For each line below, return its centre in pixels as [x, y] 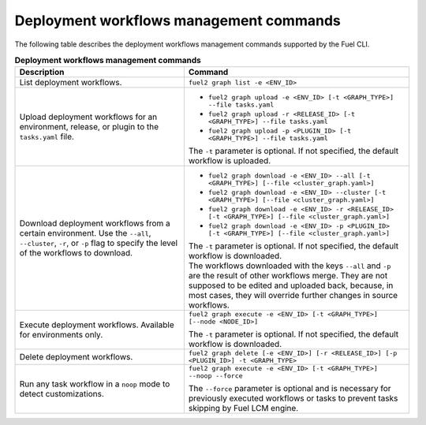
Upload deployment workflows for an [88, 117]
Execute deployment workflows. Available [97, 325]
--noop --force [216, 376]
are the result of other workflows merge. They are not [288, 276]
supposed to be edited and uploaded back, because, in [291, 285]
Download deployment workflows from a [95, 223]
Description [42, 73]
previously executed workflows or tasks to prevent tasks [293, 398]
